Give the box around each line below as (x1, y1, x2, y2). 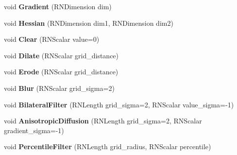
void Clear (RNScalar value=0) (4, 34, 100, 44)
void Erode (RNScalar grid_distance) (4, 67, 118, 77)
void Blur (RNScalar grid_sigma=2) (4, 83, 115, 93)
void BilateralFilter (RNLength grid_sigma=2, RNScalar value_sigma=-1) (4, 99, 234, 109)
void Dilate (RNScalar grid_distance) (4, 50, 119, 60)
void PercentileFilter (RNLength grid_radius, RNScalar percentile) (4, 141, 211, 152)
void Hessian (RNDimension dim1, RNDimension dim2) (4, 17, 173, 28)
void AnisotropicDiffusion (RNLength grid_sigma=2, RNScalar (4, 116, 202, 126)
